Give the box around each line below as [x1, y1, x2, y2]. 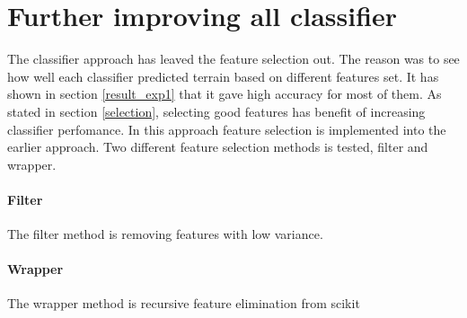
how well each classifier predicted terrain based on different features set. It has [7, 66, 439, 85]
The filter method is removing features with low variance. [7, 225, 323, 243]
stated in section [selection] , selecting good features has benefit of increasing [7, 102, 426, 120]
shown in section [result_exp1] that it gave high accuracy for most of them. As [7, 84, 442, 103]
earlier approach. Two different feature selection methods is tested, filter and [7, 137, 428, 156]
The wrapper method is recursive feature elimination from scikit [7, 294, 360, 313]
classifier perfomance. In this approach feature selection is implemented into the [7, 119, 446, 138]
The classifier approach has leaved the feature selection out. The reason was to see [7, 49, 460, 68]
